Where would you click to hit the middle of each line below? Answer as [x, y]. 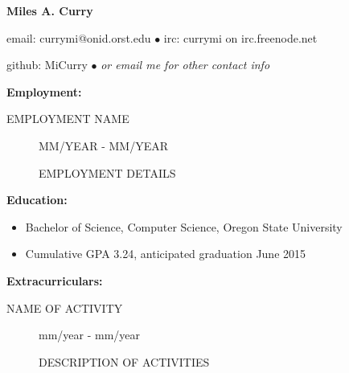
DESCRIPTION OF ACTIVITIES [124, 361]
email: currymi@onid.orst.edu [79, 37]
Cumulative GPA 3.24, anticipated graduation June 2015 [166, 254]
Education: [37, 200]
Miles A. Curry [50, 10]
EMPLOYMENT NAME [68, 119]
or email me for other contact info [185, 65]
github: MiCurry [47, 65]
